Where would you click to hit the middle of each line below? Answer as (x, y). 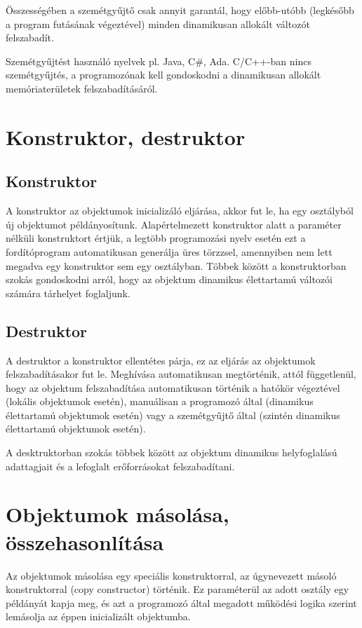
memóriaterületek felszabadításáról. (82, 88)
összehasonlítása (85, 541)
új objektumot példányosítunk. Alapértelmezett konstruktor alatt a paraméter (174, 224)
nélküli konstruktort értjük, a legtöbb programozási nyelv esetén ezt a (156, 238)
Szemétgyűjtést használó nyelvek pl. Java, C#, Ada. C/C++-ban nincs (159, 61)
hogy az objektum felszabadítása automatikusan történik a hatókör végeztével (173, 387)
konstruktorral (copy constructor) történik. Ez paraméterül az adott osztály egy (177, 589)
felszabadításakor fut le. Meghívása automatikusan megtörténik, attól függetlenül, (181, 374)
